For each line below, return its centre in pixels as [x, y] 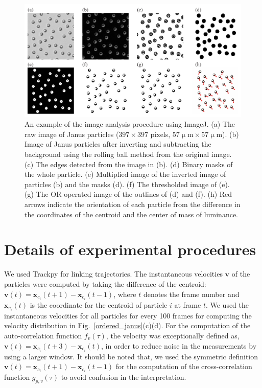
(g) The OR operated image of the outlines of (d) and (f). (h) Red [128, 194]
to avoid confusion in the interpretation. [124, 377]
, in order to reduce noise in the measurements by [179, 345]
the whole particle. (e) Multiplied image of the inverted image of [125, 174]
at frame [188, 304]
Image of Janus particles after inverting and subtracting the [118, 144]
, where [125, 294]
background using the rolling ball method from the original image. [128, 154]
